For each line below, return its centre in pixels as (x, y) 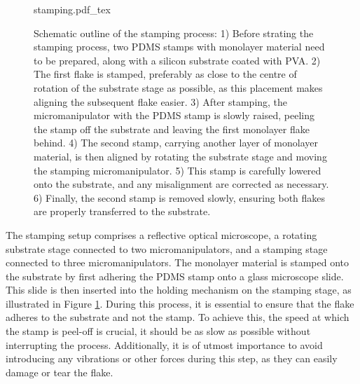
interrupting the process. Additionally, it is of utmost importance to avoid (164, 344)
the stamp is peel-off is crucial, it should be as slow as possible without (158, 331)
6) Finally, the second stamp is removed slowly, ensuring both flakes (180, 197)
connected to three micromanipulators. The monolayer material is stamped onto (178, 262)
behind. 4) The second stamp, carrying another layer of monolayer (176, 143)
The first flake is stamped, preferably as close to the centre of (165, 74)
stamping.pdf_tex (72, 9)
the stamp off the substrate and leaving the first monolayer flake (172, 129)
